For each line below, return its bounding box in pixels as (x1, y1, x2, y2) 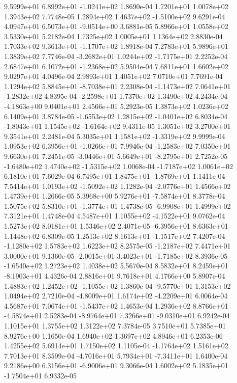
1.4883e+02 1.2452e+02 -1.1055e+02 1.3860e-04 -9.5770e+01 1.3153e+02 (4, 280, 231, 291)
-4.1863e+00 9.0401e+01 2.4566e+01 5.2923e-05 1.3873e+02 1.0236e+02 (4, 100, 228, 111)
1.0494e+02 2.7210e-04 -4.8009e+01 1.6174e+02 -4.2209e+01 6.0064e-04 (4, 290, 228, 301)
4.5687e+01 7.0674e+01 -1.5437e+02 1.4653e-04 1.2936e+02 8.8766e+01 (4, 300, 228, 311)
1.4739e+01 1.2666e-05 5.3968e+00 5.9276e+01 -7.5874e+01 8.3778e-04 (4, 190, 225, 201)
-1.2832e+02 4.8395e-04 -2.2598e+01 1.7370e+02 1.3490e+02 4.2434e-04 (4, 91, 228, 101)
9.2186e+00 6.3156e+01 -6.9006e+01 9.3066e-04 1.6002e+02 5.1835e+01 (4, 360, 228, 371)
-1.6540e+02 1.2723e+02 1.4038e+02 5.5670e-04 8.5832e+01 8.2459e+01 (4, 260, 228, 271)
